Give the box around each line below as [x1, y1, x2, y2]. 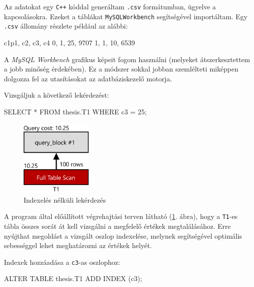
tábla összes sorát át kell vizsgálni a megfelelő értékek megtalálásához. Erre [4, 221, 231, 231]
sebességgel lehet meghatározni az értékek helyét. [4, 240, 152, 251]
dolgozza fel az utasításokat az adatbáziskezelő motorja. [4, 73, 172, 83]
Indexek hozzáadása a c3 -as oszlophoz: [4, 256, 120, 267]
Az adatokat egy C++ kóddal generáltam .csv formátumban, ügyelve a [4, 1, 216, 11]
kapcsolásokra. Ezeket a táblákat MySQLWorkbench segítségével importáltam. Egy [4, 11, 248, 21]
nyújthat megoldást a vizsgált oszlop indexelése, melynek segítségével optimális [4, 230, 242, 241]
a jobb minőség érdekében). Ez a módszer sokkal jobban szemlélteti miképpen [4, 64, 239, 74]
